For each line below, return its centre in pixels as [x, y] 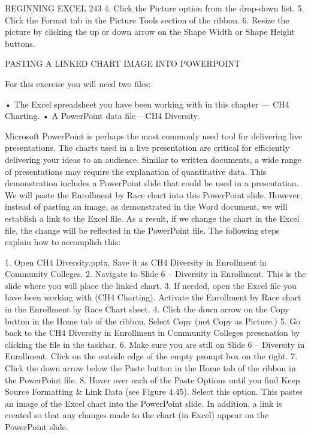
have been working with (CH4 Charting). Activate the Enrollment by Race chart [153, 297]
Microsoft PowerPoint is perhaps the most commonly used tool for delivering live [154, 135]
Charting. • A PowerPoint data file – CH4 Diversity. [102, 116]
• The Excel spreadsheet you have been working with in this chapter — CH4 [147, 104]
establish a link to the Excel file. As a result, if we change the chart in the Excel [152, 218]
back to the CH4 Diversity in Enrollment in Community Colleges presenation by [153, 333]
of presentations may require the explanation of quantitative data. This [136, 171]
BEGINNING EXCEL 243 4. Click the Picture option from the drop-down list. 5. [155, 8]
